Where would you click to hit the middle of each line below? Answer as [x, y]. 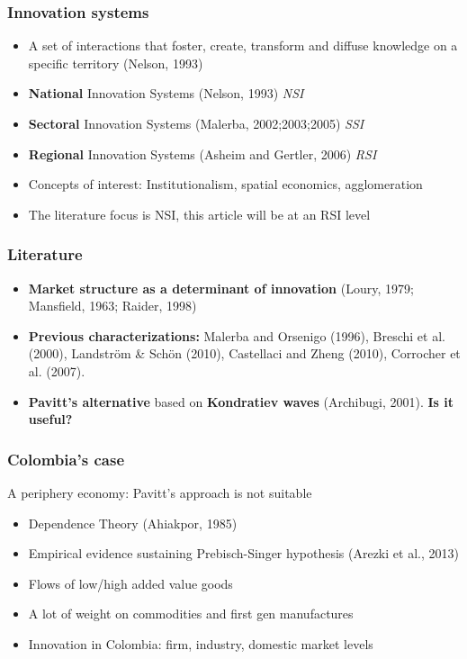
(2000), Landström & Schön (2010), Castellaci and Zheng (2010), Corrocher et [244, 353]
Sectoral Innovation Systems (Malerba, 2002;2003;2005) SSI [196, 123]
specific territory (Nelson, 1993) [116, 63]
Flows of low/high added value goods [130, 583]
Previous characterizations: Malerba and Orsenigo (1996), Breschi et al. [237, 335]
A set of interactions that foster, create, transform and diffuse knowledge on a [243, 45]
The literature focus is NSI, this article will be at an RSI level [199, 214]
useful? [50, 419]
